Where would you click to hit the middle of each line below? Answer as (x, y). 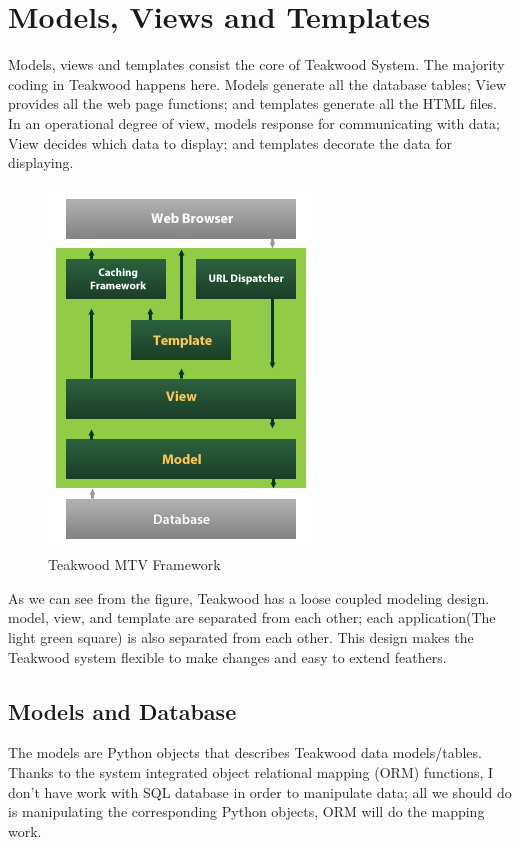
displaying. (41, 162)
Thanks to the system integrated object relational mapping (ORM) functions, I (251, 772)
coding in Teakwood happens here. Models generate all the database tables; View (257, 83)
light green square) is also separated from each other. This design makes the (241, 637)
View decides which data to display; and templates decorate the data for (230, 142)
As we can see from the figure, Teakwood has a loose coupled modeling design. (249, 597)
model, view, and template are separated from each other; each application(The (252, 617)
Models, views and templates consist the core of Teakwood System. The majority (256, 64)
